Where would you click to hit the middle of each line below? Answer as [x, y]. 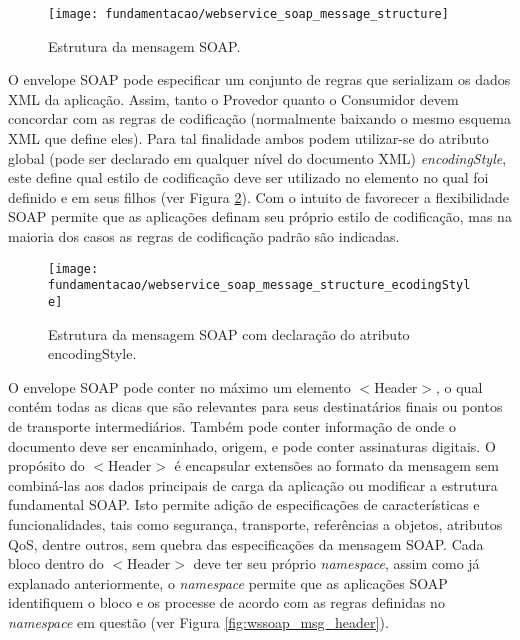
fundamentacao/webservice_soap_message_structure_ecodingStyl [259, 285]
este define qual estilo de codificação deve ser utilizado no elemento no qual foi [248, 177]
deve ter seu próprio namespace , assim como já [336, 563]
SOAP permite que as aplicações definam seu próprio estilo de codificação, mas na [260, 216]
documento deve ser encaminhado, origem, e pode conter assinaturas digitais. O [252, 445]
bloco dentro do [56, 563]
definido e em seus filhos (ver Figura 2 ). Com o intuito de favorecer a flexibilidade [259, 196]
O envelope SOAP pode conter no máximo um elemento [179, 386]
